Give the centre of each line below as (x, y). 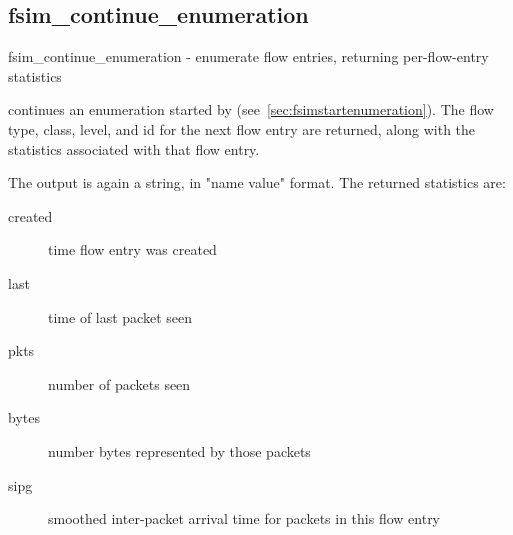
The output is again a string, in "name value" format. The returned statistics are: (257, 182)
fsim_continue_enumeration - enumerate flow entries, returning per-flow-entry (248, 56)
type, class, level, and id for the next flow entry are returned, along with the (242, 128)
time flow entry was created (132, 249)
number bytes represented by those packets (179, 450)
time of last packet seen (120, 316)
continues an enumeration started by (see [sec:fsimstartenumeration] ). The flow (251, 109)
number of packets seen (119, 383)
